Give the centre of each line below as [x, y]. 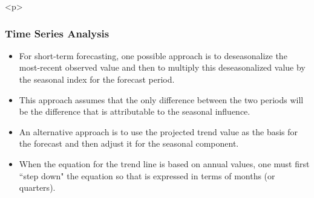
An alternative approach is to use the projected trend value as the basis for [159, 131]
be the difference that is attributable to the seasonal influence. [135, 111]
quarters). [37, 187]
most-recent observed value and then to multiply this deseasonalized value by [162, 67]
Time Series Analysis [57, 33]
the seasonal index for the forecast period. [97, 79]
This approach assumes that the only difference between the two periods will [161, 99]
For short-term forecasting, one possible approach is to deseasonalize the [153, 55]
